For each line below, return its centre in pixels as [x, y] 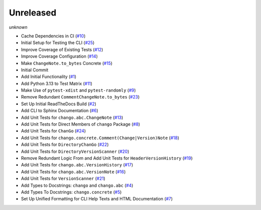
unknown [18, 27]
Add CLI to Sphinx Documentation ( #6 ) [60, 111]
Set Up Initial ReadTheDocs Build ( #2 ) [59, 104]
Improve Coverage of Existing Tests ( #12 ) [62, 49]
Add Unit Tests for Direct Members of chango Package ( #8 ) [80, 124]
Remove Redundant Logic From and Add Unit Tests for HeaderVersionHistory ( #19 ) [107, 158]
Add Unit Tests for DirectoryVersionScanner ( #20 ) [75, 151]
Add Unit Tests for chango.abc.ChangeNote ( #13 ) [72, 117]
